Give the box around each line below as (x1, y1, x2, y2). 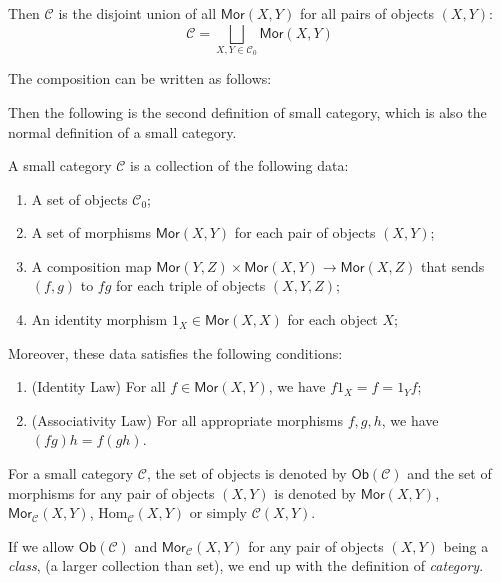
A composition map (31, 255, 152, 276)
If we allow (8, 535, 75, 556)
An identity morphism (31, 309, 168, 330)
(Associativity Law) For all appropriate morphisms (31, 409, 344, 430)
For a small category (8, 463, 134, 484)
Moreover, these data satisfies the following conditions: (8, 342, 343, 363)
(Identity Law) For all (31, 376, 166, 397)
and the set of (407, 463, 492, 484)
